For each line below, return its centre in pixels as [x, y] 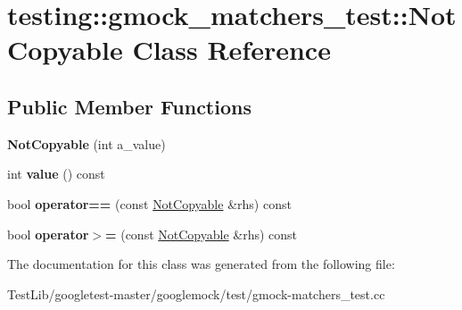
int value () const [56, 174]
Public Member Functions [129, 106]
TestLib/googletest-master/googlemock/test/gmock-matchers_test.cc [196, 293]
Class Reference [231, 50]
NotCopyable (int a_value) [87, 143]
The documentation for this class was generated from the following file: [201, 264]
